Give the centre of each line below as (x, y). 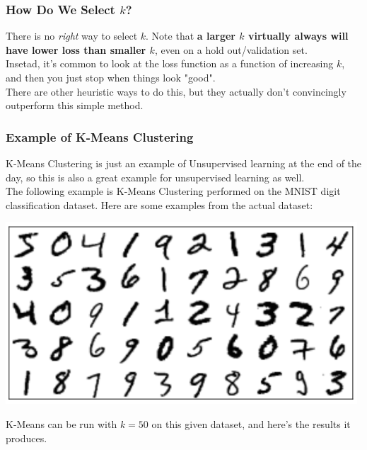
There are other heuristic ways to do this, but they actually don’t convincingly (176, 91)
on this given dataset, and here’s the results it (251, 423)
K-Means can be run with (62, 423)
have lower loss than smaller (76, 49)
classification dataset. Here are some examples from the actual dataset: (159, 204)
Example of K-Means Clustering (100, 136)
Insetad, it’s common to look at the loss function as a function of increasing (170, 63)
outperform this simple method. (75, 105)
